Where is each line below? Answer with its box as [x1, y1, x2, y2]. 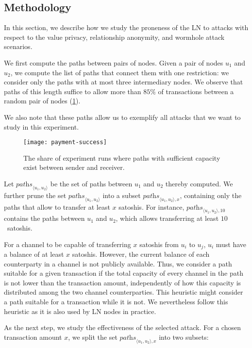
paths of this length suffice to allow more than [4, 86, 141, 96]
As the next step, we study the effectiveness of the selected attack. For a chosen [4, 322, 241, 332]
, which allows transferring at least [116, 213, 219, 223]
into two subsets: [159, 331, 209, 342]
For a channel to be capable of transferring [4, 239, 131, 249]
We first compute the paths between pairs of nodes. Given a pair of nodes [4, 57, 223, 67]
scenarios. [4, 41, 33, 51]
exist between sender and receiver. [23, 162, 125, 172]
